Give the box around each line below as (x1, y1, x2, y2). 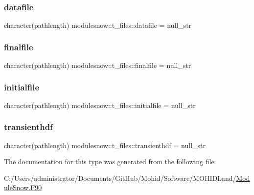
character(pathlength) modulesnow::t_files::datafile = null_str (4, 20, 192, 30)
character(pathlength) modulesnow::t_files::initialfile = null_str (4, 100, 196, 110)
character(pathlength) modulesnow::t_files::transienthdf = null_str (4, 140, 206, 150)
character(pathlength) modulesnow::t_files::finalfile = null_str (4, 60, 191, 70)
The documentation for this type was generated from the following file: (4, 156, 216, 167)
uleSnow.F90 (4, 182, 42, 193)
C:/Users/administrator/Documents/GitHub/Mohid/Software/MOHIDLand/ (4, 173, 236, 183)
